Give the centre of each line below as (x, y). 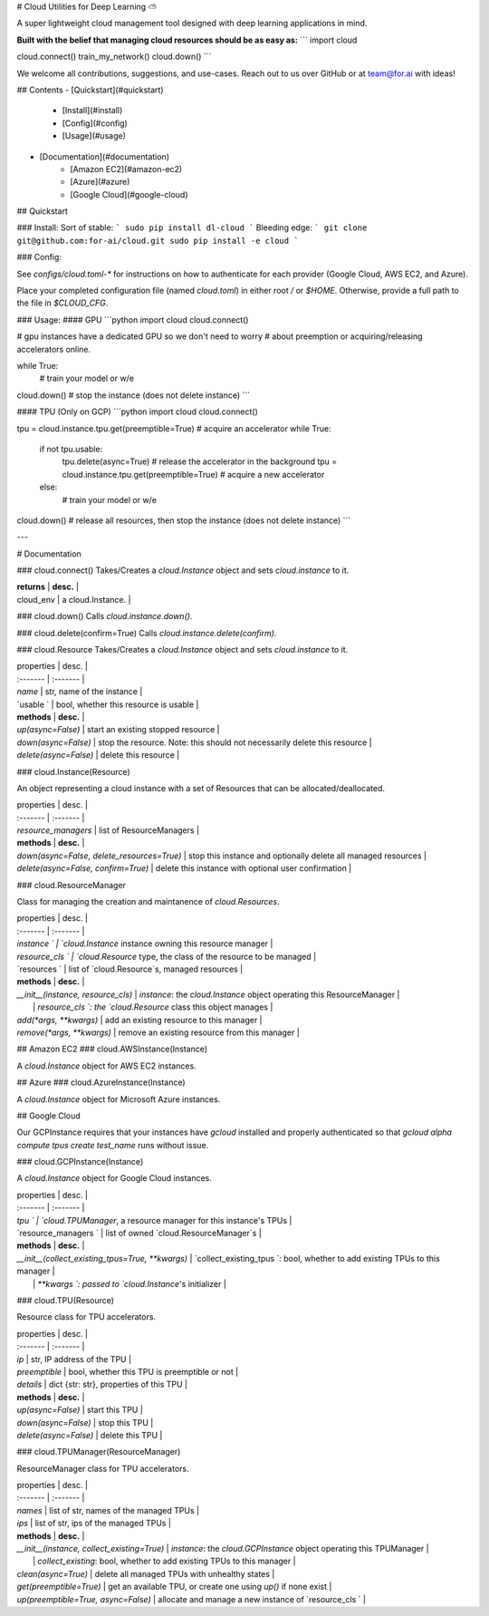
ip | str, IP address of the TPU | (74, 1359)
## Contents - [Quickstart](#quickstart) (90, 90)
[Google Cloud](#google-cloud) (129, 194)
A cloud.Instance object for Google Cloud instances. (114, 1178)
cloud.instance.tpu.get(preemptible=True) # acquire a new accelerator (193, 474)
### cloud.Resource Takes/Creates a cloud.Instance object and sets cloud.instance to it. (182, 650)
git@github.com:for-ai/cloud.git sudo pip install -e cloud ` (158, 241)
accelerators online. (54, 349)
